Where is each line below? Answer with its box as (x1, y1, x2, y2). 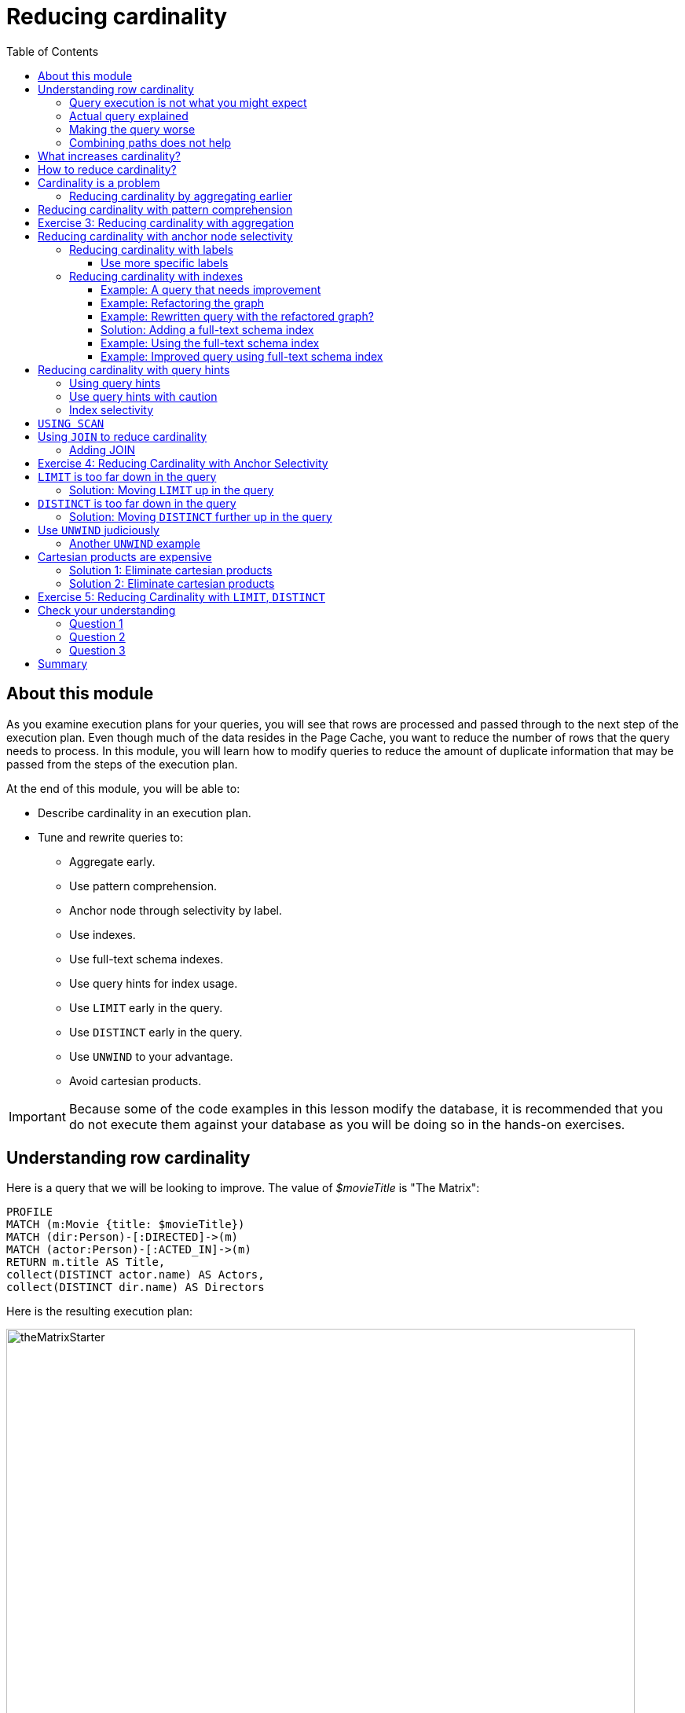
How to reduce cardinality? (38, 162, 177, 176)
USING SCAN (38, 416, 104, 430)
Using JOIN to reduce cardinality (38, 429, 207, 443)
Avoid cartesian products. (69, 1073, 202, 1088)
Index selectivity (69, 402, 154, 416)
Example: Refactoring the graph (101, 295, 265, 310)
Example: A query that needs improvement (101, 282, 321, 296)
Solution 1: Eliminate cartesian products (69, 563, 273, 577)
